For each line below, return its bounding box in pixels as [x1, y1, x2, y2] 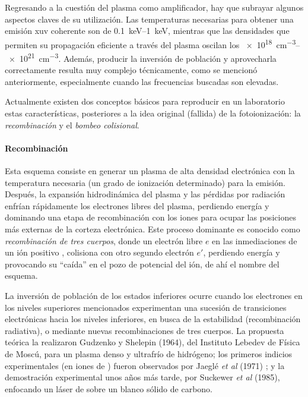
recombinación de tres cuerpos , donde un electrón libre [5, 234, 203, 247]
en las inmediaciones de [212, 234, 297, 247]
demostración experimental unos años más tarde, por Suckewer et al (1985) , [5, 371, 280, 383]
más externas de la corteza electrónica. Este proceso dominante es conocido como [5, 223, 300, 235]
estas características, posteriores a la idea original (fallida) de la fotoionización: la [5, 107, 301, 119]
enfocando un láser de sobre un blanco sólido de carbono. [5, 382, 212, 395]
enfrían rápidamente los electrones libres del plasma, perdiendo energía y [5, 199, 269, 212]
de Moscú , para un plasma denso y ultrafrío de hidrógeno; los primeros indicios [5, 347, 293, 360]
